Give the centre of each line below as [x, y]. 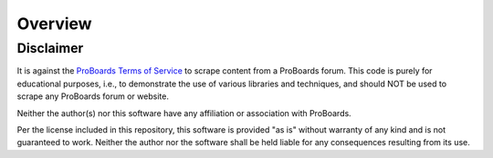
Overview [54, 24]
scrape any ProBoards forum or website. [93, 96]
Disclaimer [50, 48]
